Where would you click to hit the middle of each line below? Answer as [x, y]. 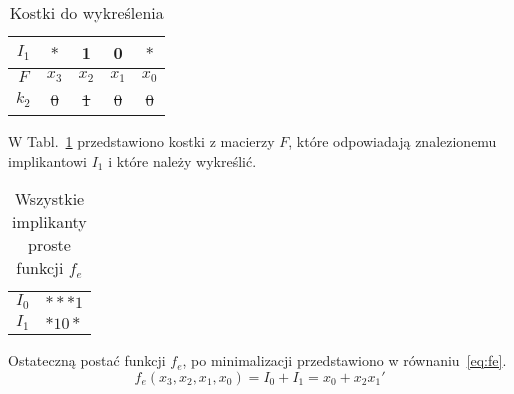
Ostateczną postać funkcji [87, 360]
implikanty [49, 222]
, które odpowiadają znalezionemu [392, 141]
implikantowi [47, 160]
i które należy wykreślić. [182, 160]
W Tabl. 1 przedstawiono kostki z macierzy [141, 141]
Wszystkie [49, 199]
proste [49, 245]
